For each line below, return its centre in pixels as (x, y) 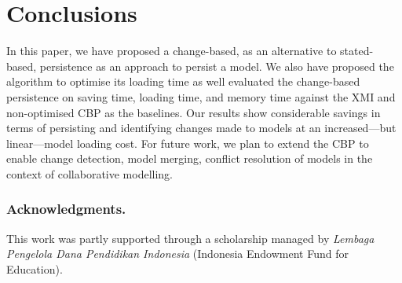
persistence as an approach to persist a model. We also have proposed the (217, 66)
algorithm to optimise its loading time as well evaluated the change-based (183, 81)
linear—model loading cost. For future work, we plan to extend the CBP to (188, 143)
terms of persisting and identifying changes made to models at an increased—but (201, 128)
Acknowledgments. (66, 209)
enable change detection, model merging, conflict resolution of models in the (190, 158)
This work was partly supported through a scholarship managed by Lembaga (190, 238)
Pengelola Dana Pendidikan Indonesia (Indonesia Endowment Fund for (177, 254)
